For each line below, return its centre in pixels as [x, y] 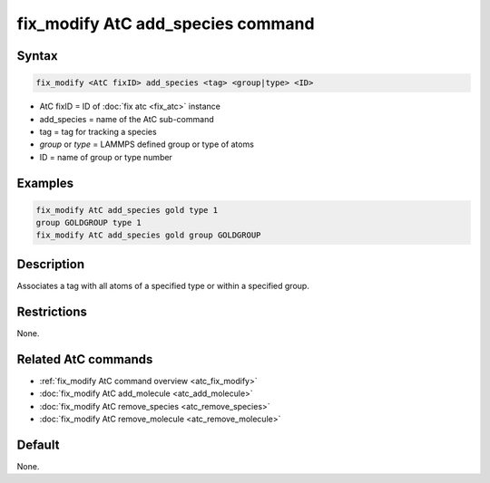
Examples [45, 183]
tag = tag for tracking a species [98, 131]
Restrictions [52, 311]
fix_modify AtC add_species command [166, 24]
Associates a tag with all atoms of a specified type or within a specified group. [163, 285]
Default [38, 444]
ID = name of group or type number [106, 157]
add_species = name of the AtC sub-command [127, 119]
